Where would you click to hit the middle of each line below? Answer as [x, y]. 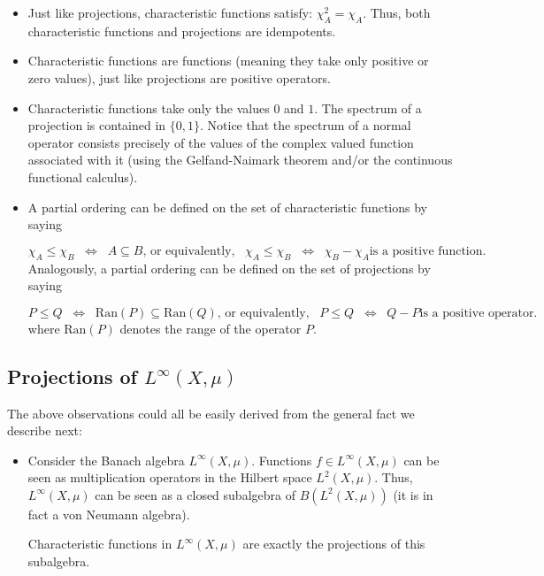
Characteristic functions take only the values [149, 108]
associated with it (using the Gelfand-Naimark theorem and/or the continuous [240, 160]
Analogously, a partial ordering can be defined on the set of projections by [229, 268]
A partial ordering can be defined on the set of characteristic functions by [227, 207]
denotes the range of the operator [211, 328]
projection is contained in [97, 125]
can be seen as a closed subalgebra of [195, 494]
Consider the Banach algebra [106, 460]
